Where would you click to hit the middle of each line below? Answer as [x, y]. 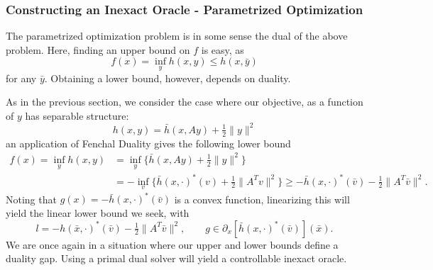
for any [21, 78]
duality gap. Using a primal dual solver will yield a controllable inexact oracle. [176, 258]
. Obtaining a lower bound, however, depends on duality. [168, 78]
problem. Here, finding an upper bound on [98, 49]
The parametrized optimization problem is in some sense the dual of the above [177, 36]
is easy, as [223, 49]
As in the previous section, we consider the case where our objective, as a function [185, 102]
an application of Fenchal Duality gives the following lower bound [148, 143]
